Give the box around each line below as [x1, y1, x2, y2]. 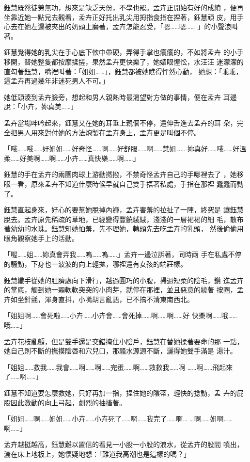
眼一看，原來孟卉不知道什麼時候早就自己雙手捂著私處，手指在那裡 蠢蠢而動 [4, 178, 244, 189]
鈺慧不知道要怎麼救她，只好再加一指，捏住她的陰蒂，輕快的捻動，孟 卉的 [4, 388, 237, 398]
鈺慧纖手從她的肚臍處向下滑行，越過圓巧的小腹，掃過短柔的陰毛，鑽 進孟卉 [4, 275, 244, 285]
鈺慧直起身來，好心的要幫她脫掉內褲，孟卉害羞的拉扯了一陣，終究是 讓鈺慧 [4, 205, 244, 215]
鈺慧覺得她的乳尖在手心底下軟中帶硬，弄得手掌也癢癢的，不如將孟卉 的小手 [4, 47, 244, 57]
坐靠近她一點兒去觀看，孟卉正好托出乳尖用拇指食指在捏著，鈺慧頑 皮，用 [4, 12, 237, 22]
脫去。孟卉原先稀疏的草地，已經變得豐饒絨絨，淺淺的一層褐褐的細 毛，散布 [4, 214, 244, 224]
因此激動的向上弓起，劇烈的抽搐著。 [10, 397, 126, 407]
